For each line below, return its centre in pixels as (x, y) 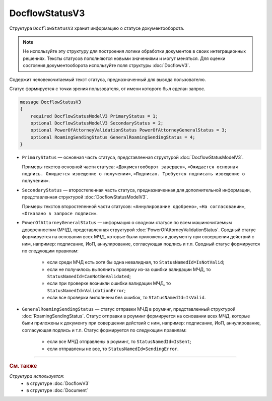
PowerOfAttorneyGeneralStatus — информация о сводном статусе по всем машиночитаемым (127, 223)
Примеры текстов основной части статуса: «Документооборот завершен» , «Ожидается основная (130, 167)
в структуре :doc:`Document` (57, 390)
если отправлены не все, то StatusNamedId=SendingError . (113, 349)
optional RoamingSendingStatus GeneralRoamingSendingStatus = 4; (113, 137)
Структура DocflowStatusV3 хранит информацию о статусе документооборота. (97, 28)
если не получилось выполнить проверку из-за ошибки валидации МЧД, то (129, 269)
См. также (23, 366)
